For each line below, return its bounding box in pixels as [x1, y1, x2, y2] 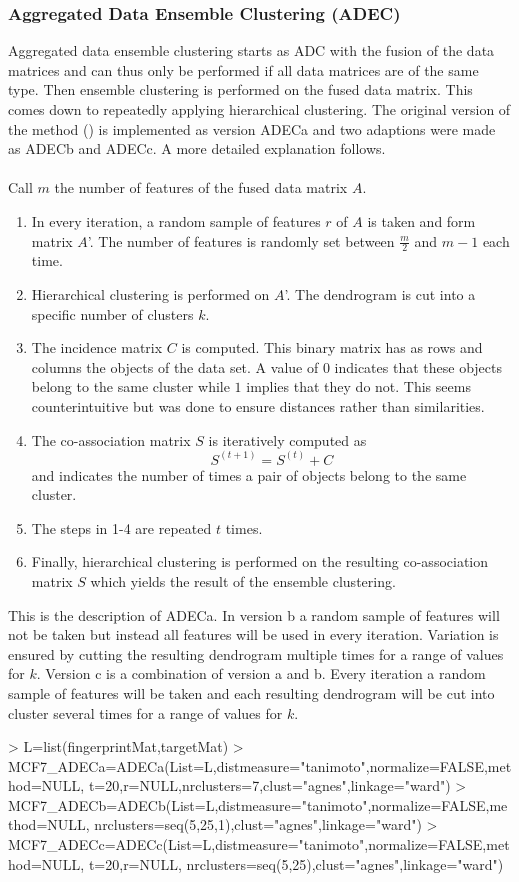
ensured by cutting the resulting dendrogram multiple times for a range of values [8, 643, 504, 664]
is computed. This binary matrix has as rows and [181, 337, 483, 358]
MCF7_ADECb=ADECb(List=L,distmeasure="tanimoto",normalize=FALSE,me [8, 794, 508, 815]
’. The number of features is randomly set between [87, 230, 395, 251]
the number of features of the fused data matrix [54, 177, 348, 198]
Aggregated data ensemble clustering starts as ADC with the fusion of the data [8, 40, 495, 61]
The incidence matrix [31, 337, 163, 358]
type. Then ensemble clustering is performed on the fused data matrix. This [8, 79, 473, 100]
